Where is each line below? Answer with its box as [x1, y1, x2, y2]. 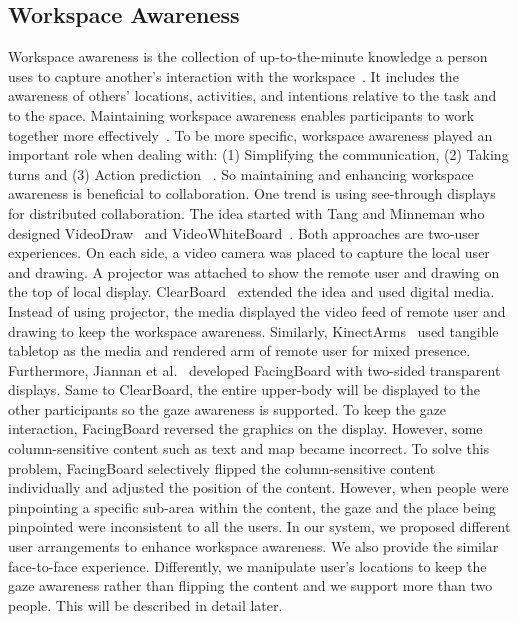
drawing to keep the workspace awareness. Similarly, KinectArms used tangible [8, 320, 499, 341]
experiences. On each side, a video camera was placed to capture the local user [8, 242, 490, 263]
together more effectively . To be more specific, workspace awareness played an [8, 124, 493, 145]
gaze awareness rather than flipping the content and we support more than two [8, 575, 493, 596]
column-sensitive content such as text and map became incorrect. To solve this [8, 438, 490, 459]
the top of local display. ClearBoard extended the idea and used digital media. [8, 281, 495, 302]
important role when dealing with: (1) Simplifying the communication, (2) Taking [8, 144, 509, 165]
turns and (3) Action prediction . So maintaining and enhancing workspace [8, 163, 474, 184]
